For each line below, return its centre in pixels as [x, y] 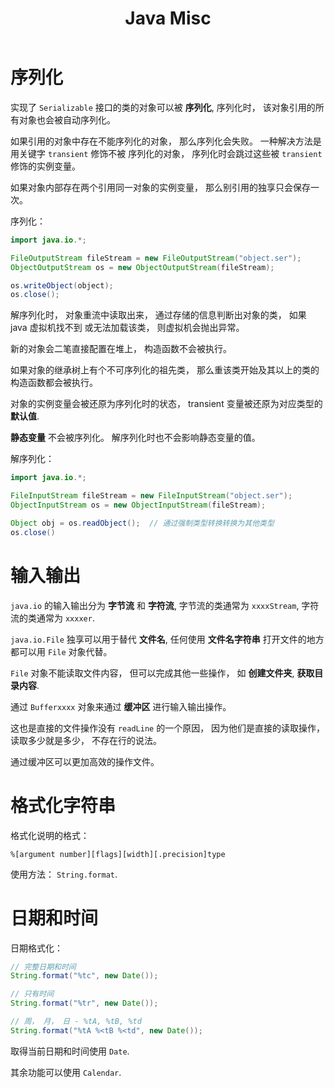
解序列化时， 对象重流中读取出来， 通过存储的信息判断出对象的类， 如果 [158, 315]
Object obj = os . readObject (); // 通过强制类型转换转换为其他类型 [142, 523]
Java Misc [168, 18]
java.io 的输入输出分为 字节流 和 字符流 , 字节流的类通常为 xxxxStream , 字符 [165, 605]
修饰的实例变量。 [45, 166]
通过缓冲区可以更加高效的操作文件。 [85, 761]
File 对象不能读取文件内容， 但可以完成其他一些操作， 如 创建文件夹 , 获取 [162, 673]
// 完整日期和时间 [43, 967]
